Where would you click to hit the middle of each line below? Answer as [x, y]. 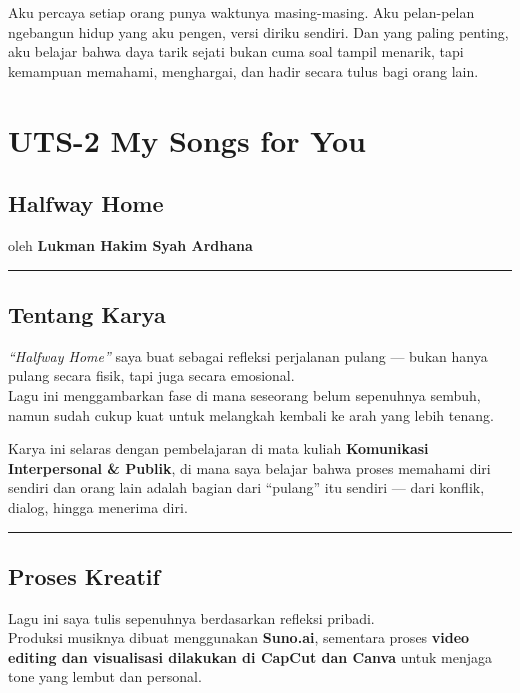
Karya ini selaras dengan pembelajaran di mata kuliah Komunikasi [218, 448]
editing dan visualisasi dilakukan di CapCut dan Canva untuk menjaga [250, 656]
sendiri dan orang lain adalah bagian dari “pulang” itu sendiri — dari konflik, [246, 487]
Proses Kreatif [84, 575]
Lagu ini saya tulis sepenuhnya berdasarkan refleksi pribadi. [191, 617]
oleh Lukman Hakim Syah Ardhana [130, 244]
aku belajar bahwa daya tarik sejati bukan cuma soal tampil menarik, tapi [236, 51]
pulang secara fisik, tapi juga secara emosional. [151, 375]
